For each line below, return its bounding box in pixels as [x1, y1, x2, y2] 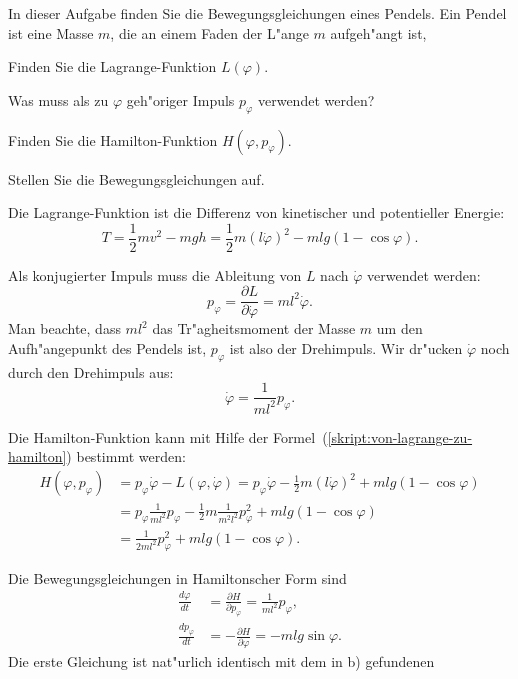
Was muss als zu [8, 89, 109, 110]
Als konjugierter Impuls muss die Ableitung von [8, 264, 302, 285]
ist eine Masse [8, 22, 94, 43]
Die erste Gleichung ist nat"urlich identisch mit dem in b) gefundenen [8, 650, 435, 671]
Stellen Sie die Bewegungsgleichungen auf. [8, 168, 265, 189]
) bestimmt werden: [66, 446, 186, 467]
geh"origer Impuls [126, 89, 235, 110]
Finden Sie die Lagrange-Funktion [8, 56, 217, 77]
